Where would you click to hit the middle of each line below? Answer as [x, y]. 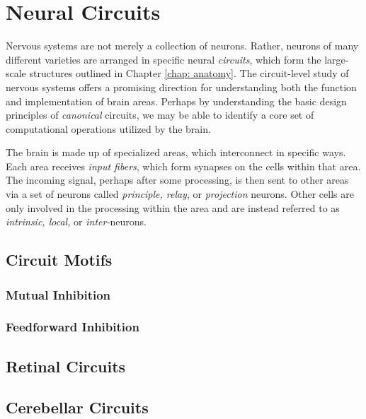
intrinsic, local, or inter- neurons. [76, 222]
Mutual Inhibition [58, 294]
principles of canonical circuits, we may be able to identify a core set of [160, 115]
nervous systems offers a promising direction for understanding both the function [181, 87]
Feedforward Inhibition [73, 327]
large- [337, 59]
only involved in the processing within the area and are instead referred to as [173, 207]
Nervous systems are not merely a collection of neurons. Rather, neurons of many [182, 46]
